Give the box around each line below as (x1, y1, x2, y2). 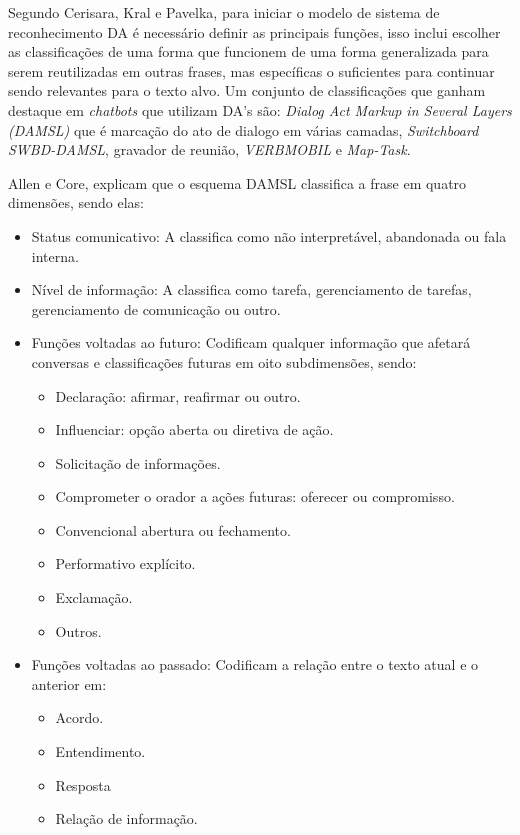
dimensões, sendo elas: (8, 192, 145, 213)
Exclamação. (55, 587, 133, 608)
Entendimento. (55, 741, 146, 762)
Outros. (55, 620, 102, 641)
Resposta (55, 774, 111, 795)
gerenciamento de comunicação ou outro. (31, 298, 281, 319)
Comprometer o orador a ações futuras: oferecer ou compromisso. (55, 486, 455, 507)
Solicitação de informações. (55, 452, 221, 473)
